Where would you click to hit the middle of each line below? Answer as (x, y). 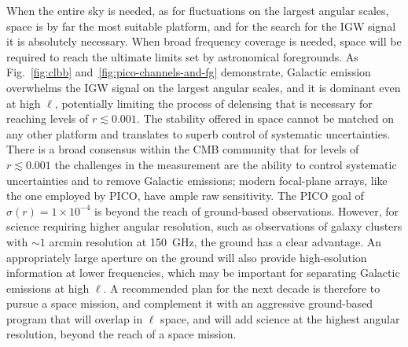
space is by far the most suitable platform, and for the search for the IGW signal (201, 26)
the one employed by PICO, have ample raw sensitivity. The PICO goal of (185, 196)
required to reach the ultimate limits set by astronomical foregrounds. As (182, 56)
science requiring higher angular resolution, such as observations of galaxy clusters (204, 226)
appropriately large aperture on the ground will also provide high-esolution (187, 257)
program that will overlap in (75, 318)
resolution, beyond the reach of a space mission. (121, 334)
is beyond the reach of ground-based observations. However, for (246, 210)
